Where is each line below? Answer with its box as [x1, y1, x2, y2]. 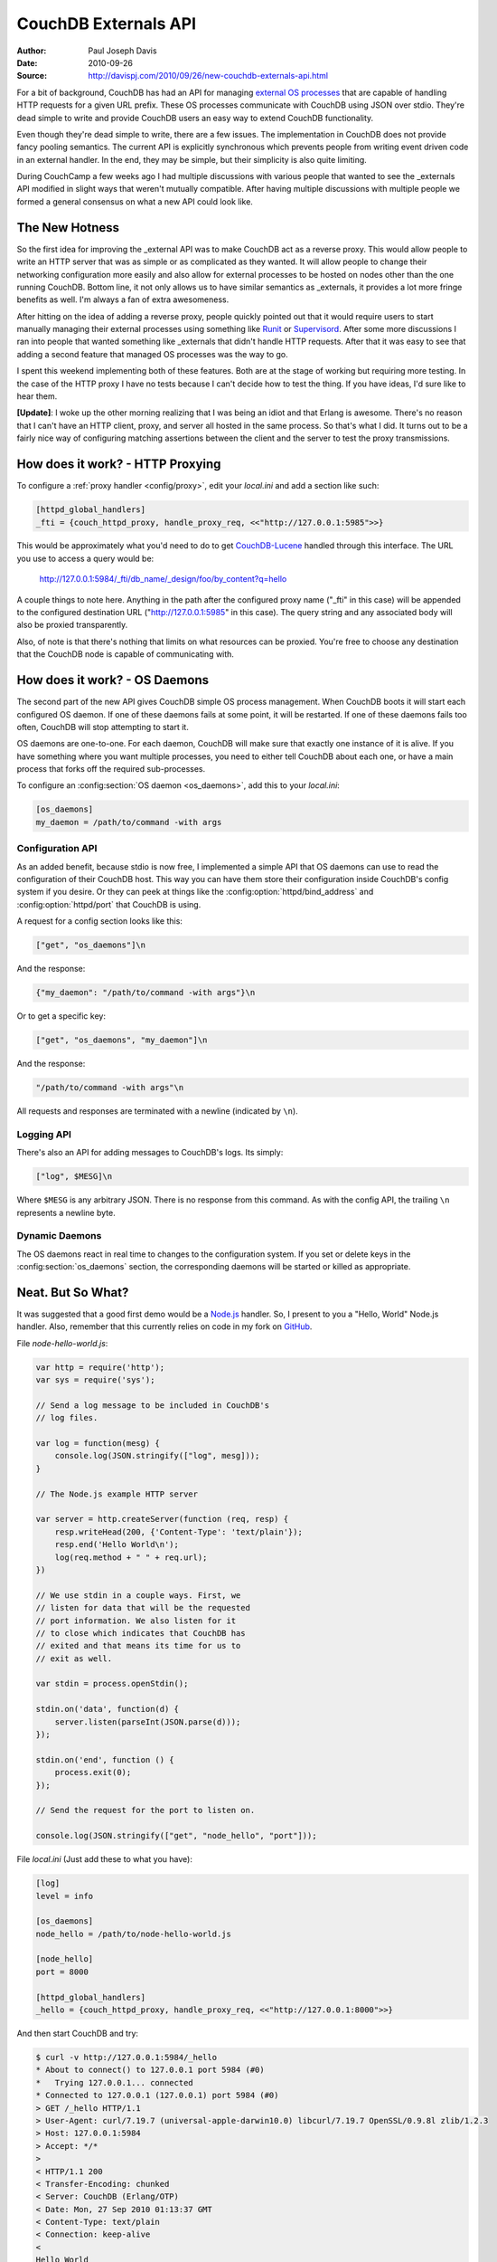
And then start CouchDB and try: [16, 2028, 139, 2039]
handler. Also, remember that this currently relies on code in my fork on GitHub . [16, 1321, 313, 1332]
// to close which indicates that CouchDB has [35, 1628, 246, 1638]
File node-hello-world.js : [16, 1337, 108, 1348]
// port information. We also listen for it [35, 1615, 237, 1626]
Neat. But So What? [16, 1285, 129, 1300]
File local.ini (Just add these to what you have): [16, 1854, 193, 1865]
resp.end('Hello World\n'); [54, 1539, 180, 1550]
